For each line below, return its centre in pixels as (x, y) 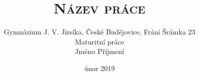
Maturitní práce (99, 41)
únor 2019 (99, 68)
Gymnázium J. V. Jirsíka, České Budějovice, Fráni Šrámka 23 (99, 32)
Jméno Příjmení (99, 51)
